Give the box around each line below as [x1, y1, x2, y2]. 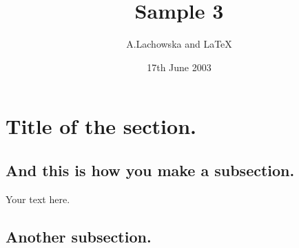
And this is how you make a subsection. [6, 159, 295, 180]
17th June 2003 [147, 59, 212, 74]
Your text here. [6, 191, 70, 206]
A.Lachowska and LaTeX [126, 37, 232, 51]
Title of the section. [6, 112, 196, 140]
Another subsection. [6, 225, 152, 247]
